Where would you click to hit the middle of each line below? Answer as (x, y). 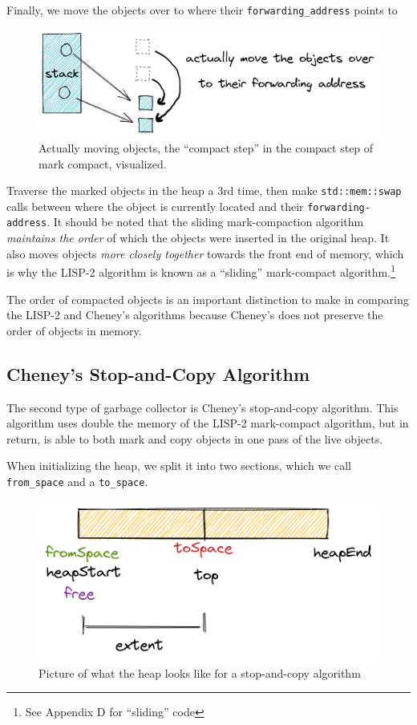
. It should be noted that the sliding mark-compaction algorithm (205, 222)
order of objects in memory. (74, 330)
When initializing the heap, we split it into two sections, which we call (179, 466)
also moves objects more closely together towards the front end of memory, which (205, 253)
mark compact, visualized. (103, 163)
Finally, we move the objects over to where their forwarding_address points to (202, 10)
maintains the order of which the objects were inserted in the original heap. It (198, 238)
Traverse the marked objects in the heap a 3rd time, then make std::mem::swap (204, 190)
